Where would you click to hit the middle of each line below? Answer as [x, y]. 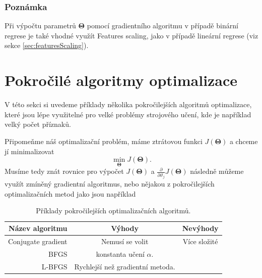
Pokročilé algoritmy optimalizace [121, 80]
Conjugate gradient [38, 241]
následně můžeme [217, 171]
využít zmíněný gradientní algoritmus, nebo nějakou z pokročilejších [110, 184]
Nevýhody [200, 228]
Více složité [200, 241]
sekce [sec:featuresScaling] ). [47, 45]
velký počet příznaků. [38, 124]
